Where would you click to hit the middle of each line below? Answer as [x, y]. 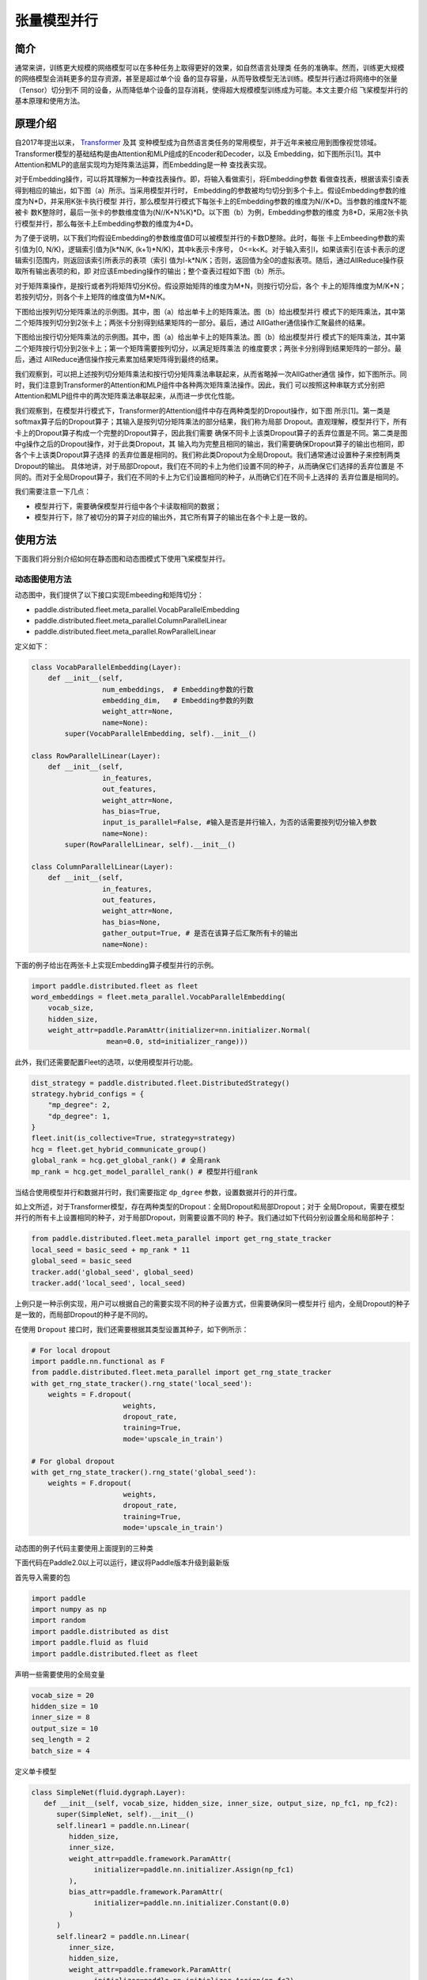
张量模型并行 [57, 21]
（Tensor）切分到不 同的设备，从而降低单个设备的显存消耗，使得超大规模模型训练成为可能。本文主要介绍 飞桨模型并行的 [212, 89]
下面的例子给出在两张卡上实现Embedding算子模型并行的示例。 [116, 965]
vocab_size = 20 [63, 1695]
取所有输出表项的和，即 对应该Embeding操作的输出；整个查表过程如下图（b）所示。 [152, 271]
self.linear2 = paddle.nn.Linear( [123, 1936]
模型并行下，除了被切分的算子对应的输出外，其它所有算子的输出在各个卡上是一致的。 [173, 517]
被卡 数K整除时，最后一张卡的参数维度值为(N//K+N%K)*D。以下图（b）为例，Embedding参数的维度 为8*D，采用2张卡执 [212, 212]
